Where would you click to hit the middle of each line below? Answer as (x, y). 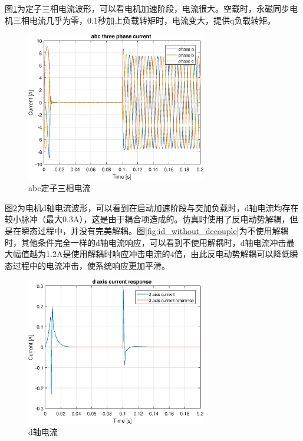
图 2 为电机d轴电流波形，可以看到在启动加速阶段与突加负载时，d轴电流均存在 (152, 207)
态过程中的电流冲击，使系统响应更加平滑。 (87, 265)
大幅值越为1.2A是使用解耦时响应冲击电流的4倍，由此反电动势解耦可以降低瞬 (151, 254)
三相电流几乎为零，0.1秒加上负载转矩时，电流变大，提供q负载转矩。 (144, 20)
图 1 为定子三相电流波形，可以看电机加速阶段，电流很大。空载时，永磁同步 (147, 8)
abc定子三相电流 (60, 188)
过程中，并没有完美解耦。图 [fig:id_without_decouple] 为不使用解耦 (163, 231)
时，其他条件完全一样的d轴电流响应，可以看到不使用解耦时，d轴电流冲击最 (150, 242)
